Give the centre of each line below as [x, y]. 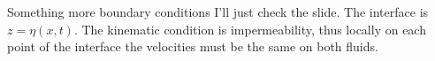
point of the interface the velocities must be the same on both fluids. [193, 46]
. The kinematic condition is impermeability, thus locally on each [250, 29]
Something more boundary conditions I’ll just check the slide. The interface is [218, 11]
